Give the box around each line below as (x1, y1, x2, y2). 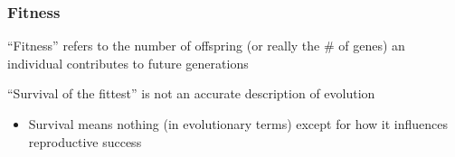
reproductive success (28, 132, 142, 151)
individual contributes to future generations (7, 53, 249, 72)
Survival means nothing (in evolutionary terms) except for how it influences (28, 115, 448, 133)
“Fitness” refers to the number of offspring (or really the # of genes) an (7, 36, 405, 55)
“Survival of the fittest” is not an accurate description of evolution (7, 84, 375, 103)
